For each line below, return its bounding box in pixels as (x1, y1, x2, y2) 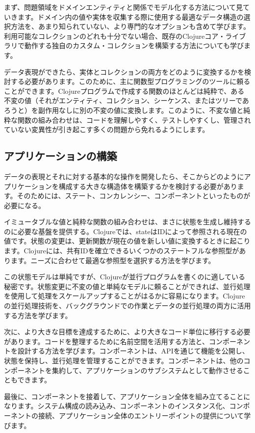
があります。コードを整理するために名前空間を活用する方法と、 (4, 336, 209, 346)
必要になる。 (4, 200, 45, 210)
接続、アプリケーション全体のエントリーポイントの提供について (38, 410, 244, 420)
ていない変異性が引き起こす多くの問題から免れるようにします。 (4, 124, 209, 135)
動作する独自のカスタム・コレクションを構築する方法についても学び (24, 40, 244, 51)
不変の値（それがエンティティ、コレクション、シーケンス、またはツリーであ (4, 95, 249, 106)
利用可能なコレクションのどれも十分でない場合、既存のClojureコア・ (4, 30, 226, 41)
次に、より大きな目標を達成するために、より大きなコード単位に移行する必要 (4, 326, 251, 337)
